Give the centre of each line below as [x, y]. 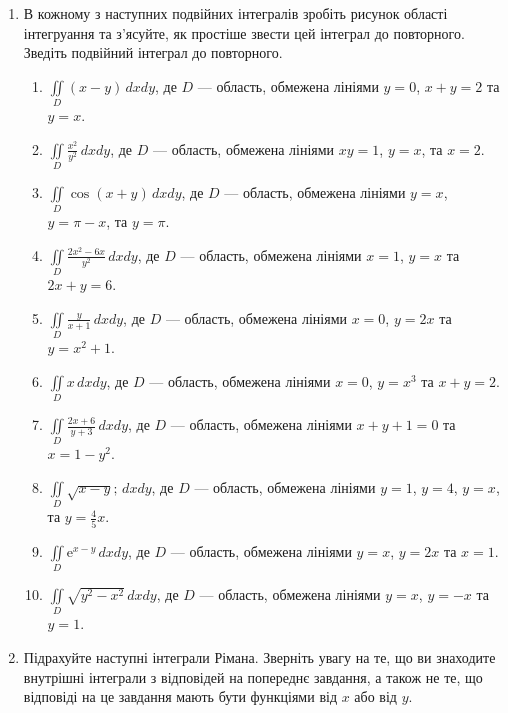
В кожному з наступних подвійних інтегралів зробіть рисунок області [235, 13]
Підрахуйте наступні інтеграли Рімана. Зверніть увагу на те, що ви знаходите [259, 656]
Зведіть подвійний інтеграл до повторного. [153, 52]
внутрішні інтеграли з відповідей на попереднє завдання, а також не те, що [253, 676]
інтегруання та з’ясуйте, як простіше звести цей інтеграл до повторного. [244, 32]
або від [375, 696]
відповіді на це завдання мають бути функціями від [180, 696]
